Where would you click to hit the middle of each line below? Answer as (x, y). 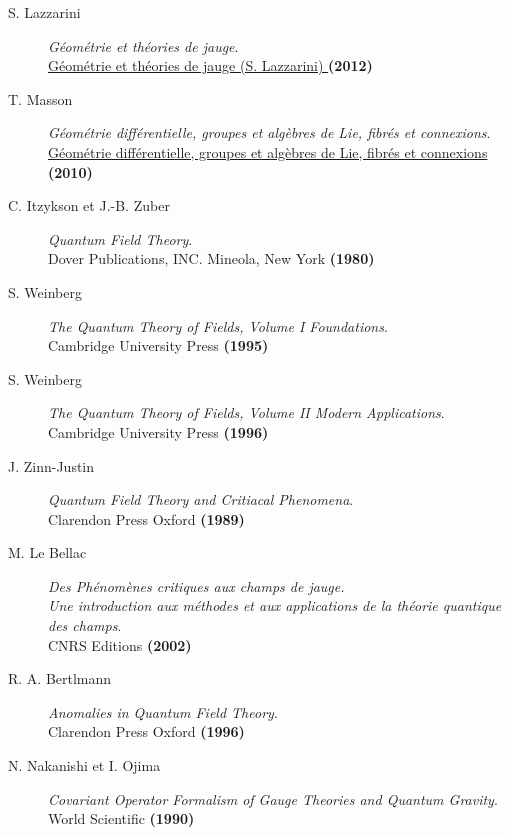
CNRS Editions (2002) (120, 644)
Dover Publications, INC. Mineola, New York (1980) (211, 258)
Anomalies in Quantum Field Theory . (163, 711)
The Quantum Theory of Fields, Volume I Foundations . (218, 325)
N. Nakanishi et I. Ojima (84, 765)
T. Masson (40, 98)
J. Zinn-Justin (51, 465)
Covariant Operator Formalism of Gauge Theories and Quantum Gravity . (273, 798)
